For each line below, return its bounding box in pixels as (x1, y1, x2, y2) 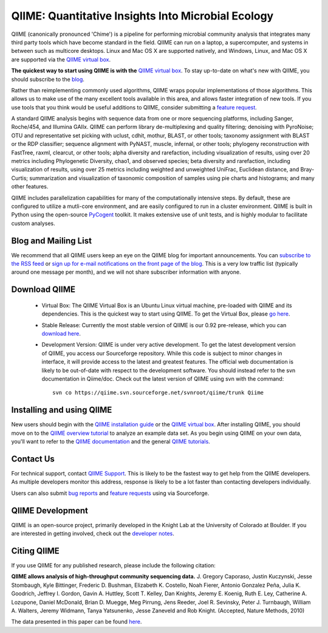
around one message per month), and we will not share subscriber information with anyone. (11, 268, 241, 276)
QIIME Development (11, 505, 88, 516)
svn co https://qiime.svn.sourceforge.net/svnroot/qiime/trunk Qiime (52, 389, 264, 396)
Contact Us (11, 454, 55, 464)
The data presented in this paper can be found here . (11, 618, 142, 626)
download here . (41, 330, 81, 337)
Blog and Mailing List (11, 235, 92, 246)
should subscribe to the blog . (11, 75, 85, 83)
